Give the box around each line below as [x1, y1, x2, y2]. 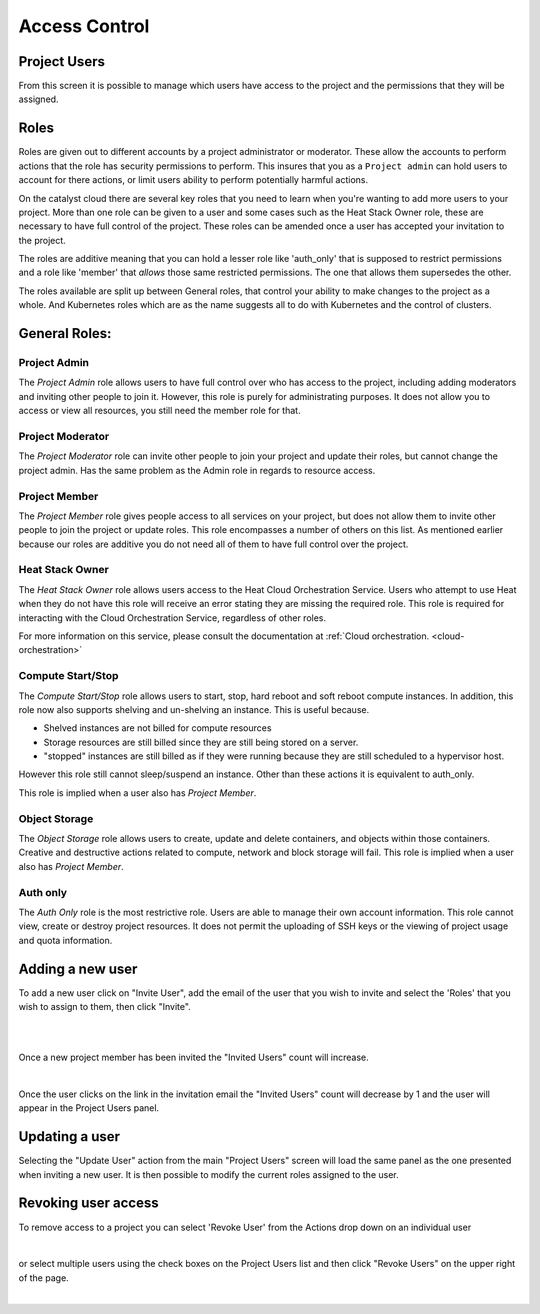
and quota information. [18, 934, 113, 946]
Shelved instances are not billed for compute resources [43, 722, 272, 734]
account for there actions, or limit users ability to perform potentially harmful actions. [18, 174, 369, 186]
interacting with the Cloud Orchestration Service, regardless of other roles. [18, 611, 327, 624]
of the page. [18, 1271, 69, 1284]
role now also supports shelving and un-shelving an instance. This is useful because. [18, 703, 370, 715]
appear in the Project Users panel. [18, 1102, 160, 1114]
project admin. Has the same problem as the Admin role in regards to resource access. [18, 464, 376, 476]
